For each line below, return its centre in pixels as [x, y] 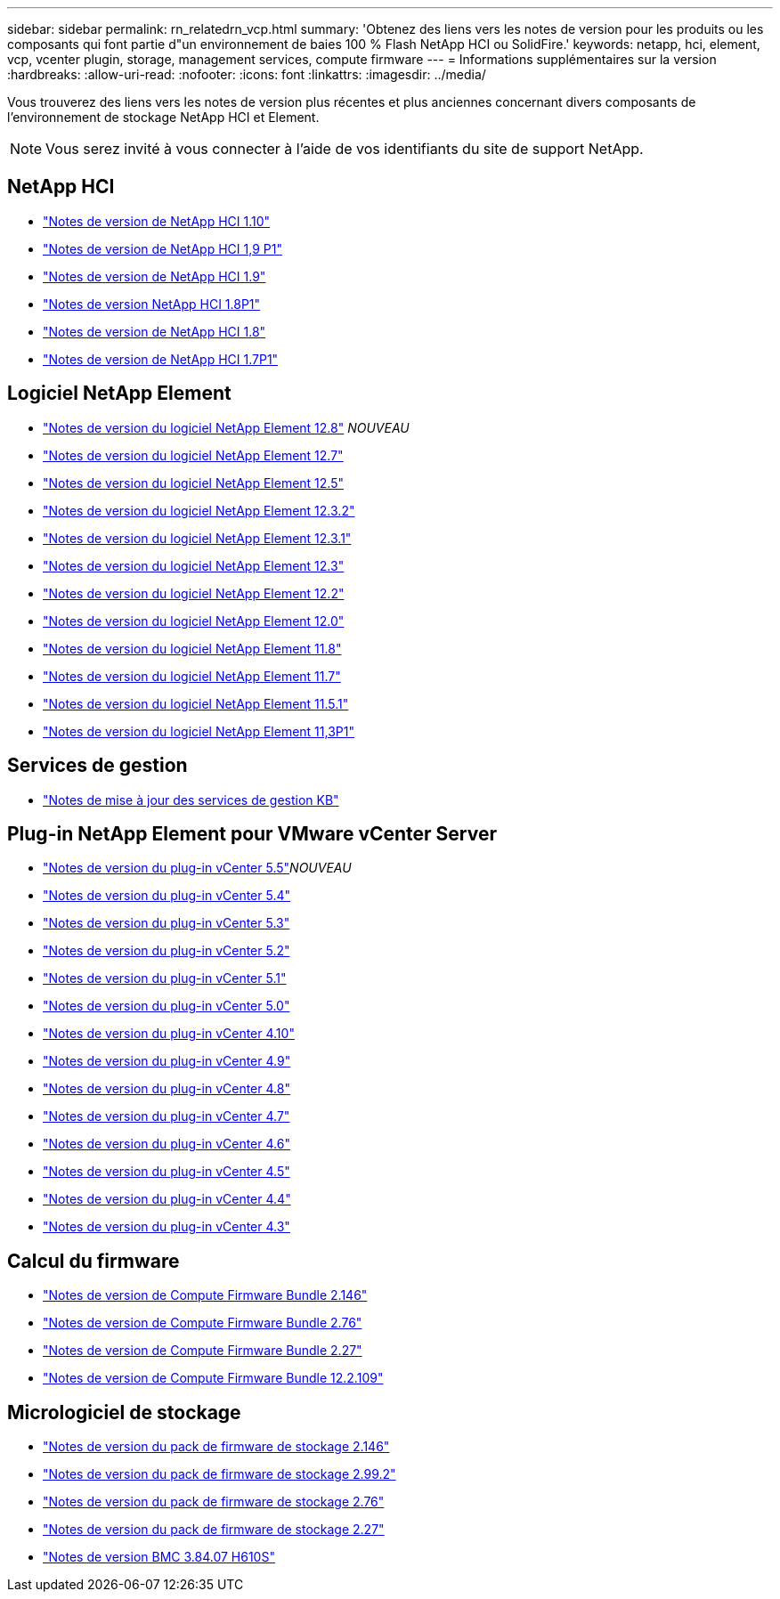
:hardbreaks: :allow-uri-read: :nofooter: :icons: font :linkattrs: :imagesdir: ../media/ [247, 74]
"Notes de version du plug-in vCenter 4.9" [167, 1061]
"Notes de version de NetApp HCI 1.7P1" [161, 359]
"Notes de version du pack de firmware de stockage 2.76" [214, 1502]
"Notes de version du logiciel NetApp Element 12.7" [193, 455]
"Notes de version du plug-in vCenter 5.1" [165, 978]
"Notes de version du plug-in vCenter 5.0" [167, 1006]
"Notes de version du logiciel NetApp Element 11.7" [192, 676]
